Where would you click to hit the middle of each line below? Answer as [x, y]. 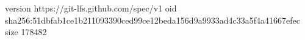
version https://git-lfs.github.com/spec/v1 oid [91, 8]
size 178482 [26, 32]
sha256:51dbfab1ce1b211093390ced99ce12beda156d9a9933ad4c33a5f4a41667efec [152, 20]
